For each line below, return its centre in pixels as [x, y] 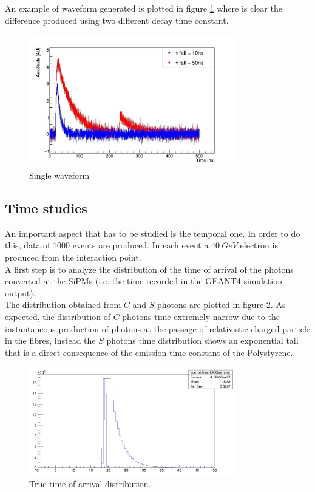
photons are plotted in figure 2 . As [221, 305]
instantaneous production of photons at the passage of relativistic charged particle [158, 328]
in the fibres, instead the [50, 340]
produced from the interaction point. [73, 257]
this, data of [28, 245]
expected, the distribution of [58, 316]
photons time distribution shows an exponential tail [202, 340]
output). [20, 292]
